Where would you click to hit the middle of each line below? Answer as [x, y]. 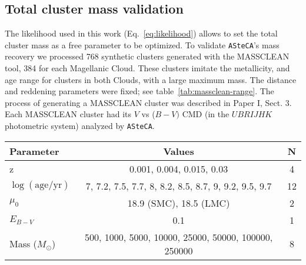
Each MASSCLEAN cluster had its [68, 114]
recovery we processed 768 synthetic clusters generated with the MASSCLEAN [147, 56]
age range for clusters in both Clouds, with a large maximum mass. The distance [151, 79]
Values [179, 151]
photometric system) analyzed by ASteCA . [80, 126]
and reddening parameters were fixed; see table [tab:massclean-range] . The [139, 91]
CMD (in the [206, 114]
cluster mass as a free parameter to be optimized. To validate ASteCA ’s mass [142, 44]
